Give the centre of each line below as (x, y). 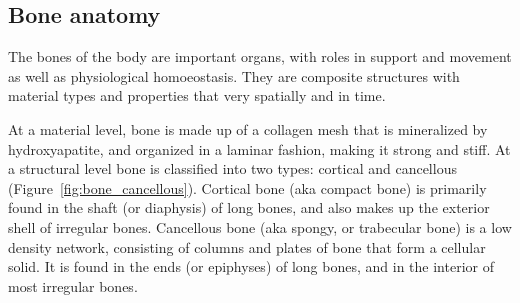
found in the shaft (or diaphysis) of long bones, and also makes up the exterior (249, 207)
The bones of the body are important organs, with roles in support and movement (260, 56)
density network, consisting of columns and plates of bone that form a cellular (247, 246)
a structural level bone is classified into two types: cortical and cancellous (232, 168)
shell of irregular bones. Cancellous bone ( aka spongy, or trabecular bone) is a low (260, 226)
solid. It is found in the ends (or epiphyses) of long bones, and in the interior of (251, 266)
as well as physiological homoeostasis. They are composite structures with (234, 75)
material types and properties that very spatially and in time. (197, 95)
